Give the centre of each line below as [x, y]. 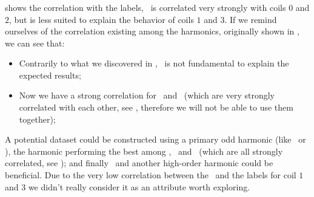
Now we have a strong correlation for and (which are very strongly [147, 95]
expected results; [50, 75]
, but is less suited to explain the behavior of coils [102, 19]
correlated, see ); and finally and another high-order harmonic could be [139, 163]
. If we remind [251, 19]
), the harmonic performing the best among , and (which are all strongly [144, 151]
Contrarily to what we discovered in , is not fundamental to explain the [154, 63]
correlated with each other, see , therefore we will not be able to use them [156, 107]
